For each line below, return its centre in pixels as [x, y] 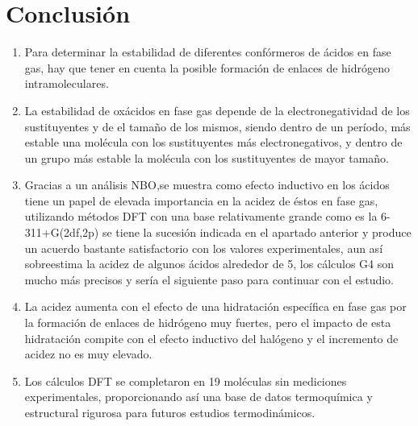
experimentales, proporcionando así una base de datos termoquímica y [199, 397]
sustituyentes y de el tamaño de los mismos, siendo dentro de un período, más [217, 126]
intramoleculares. [67, 83]
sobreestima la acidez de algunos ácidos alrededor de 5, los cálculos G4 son [209, 264]
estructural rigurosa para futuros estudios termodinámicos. [170, 412]
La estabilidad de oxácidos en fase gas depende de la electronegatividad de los [217, 110]
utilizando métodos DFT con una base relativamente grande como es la [201, 216]
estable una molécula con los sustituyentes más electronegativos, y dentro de [213, 142]
